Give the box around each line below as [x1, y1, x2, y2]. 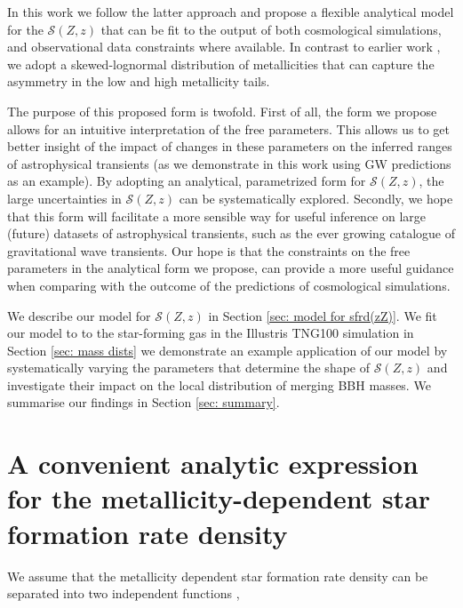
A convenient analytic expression [7, 445, 419, 482]
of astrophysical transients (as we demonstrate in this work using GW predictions [7, 154, 451, 172]
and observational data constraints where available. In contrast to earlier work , [7, 37, 441, 56]
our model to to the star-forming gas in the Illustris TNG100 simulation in [7, 324, 414, 342]
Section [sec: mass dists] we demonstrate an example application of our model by [7, 340, 448, 359]
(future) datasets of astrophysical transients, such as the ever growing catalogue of [7, 224, 456, 243]
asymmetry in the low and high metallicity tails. [7, 72, 270, 91]
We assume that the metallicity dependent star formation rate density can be [7, 566, 428, 585]
